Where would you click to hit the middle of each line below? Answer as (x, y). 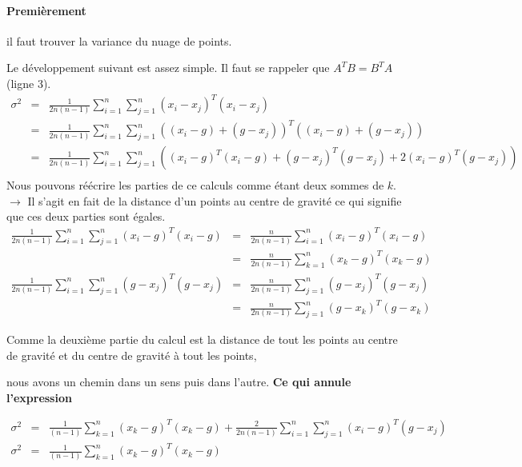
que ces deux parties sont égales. (86, 216)
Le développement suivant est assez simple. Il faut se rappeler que (168, 68)
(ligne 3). (29, 83)
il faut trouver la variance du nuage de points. (119, 40)
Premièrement (46, 10)
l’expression (39, 397)
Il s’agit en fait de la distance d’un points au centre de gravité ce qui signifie (215, 200)
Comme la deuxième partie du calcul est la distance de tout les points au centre (202, 339)
